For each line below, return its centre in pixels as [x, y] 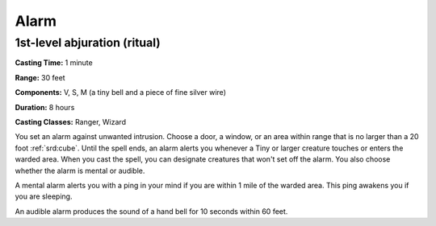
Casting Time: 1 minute [54, 63]
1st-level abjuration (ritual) [88, 43]
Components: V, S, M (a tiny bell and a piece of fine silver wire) [120, 92]
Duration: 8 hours [45, 107]
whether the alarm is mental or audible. [80, 171]
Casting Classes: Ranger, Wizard [71, 121]
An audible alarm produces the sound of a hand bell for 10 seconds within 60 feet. [151, 211]
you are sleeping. [44, 196]
